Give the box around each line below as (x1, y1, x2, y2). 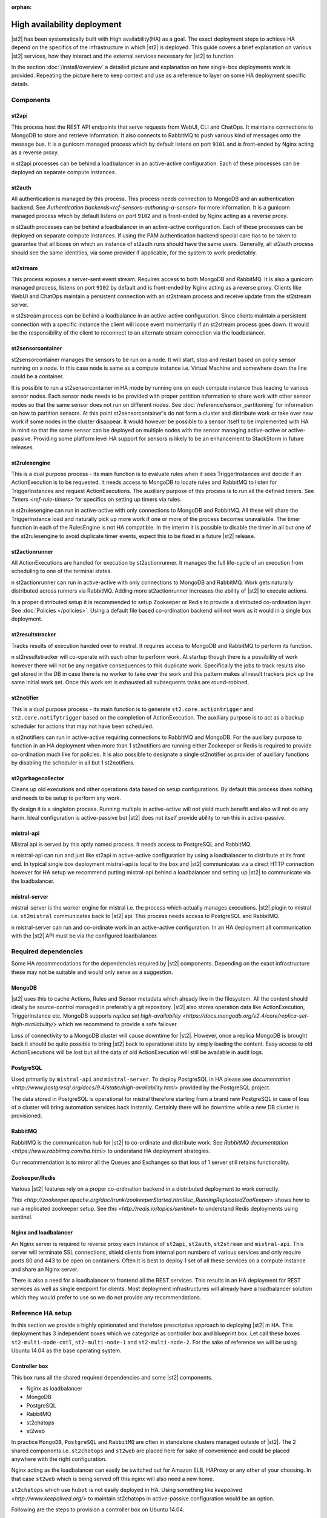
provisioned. (11, 1112, 42, 1120)
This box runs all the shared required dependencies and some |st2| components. (11, 1373, 213, 1381)
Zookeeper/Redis (11, 1174, 56, 1181)
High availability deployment (11, 19, 122, 30)
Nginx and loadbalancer (11, 1229, 73, 1236)
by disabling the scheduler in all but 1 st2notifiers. (11, 759, 135, 766)
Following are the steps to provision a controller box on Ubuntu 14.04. (11, 1506, 185, 1513)
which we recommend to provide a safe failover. (58, 1021, 178, 1028)
